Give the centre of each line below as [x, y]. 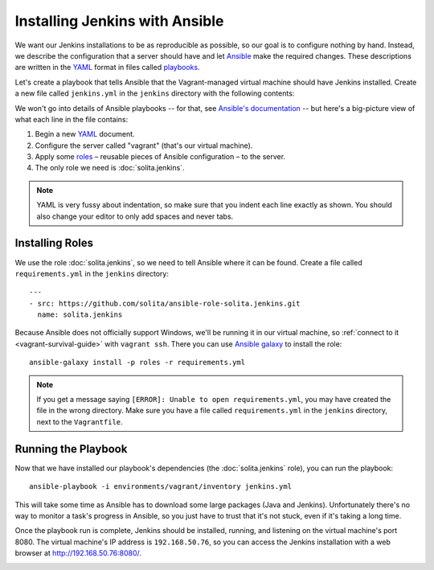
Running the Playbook [71, 449]
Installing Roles [54, 243]
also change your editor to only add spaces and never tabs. [135, 216]
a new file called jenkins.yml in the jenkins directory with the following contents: [155, 93]
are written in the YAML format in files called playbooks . [107, 68]
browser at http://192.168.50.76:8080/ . [78, 553]
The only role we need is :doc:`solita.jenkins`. [110, 168]
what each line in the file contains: [72, 119]
